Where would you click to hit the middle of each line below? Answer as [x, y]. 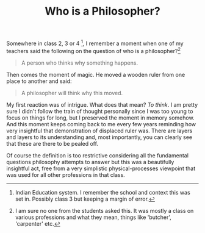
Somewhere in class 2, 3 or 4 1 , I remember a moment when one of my [95, 43]
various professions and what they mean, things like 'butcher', [93, 217]
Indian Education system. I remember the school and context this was [103, 192]
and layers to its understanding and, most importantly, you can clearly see [99, 137]
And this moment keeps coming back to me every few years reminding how [101, 124]
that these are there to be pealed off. [52, 143]
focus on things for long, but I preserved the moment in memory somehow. [100, 118]
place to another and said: [39, 81]
